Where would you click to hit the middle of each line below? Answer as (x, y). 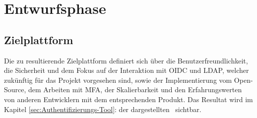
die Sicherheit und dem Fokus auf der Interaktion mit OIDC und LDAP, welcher (127, 70)
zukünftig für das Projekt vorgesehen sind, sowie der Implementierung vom (118, 80)
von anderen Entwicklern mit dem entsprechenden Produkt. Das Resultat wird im (128, 99)
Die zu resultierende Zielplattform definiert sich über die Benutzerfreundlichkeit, (126, 60)
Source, (15, 89)
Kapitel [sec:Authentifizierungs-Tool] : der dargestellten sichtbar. (103, 109)
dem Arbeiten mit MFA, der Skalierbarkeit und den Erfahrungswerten (135, 89)
